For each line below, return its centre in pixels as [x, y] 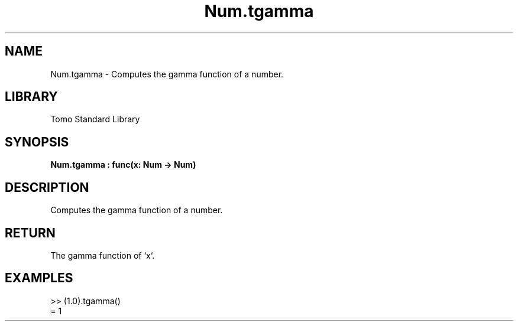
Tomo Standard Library [95, 119]
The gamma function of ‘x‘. [103, 255]
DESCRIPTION [47, 187]
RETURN [30, 233]
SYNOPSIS [37, 142]
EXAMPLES [39, 278]
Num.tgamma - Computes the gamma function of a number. [167, 74]
